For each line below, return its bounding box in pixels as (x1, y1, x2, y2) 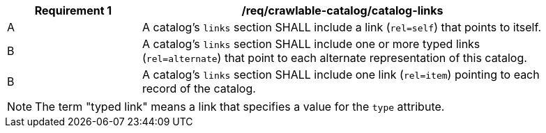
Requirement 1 (34, 3, 112, 17)
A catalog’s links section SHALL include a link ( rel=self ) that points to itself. (142, 20, 542, 34)
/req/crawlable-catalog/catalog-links (241, 3, 443, 17)
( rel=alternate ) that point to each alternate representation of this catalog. (142, 51, 527, 65)
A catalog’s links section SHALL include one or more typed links (142, 37, 480, 51)
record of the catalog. (142, 81, 256, 95)
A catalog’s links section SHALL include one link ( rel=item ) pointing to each (142, 68, 540, 81)
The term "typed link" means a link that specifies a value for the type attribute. (35, 100, 445, 114)
